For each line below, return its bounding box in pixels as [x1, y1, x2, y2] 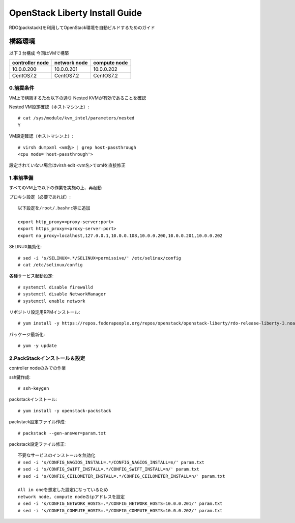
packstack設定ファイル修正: [9, 441, 66, 447]
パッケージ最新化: [9, 331, 45, 337]
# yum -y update [18, 343, 57, 349]
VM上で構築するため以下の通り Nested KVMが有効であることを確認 [9, 95, 147, 101]
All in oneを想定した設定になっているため [18, 487, 108, 493]
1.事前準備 [9, 174, 33, 181]
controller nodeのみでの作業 [9, 365, 66, 371]
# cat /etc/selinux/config [18, 262, 83, 267]
